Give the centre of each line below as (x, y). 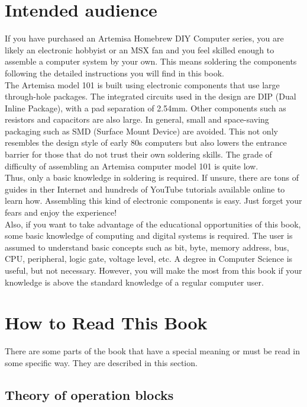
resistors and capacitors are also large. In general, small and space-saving (137, 119)
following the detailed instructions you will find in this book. (114, 73)
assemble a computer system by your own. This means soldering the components (151, 61)
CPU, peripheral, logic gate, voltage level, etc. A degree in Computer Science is (149, 259)
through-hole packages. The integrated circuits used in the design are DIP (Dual (151, 96)
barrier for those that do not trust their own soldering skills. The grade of (138, 154)
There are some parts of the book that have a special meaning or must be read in (153, 351)
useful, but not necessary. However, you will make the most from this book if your (153, 270)
